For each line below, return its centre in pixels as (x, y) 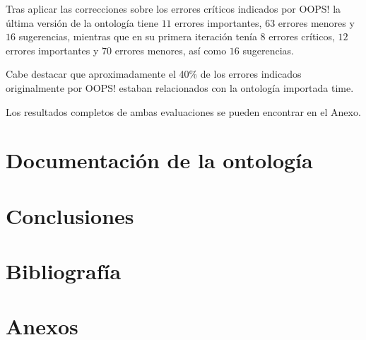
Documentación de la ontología (159, 160)
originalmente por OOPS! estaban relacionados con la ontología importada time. (180, 87)
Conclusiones (70, 215)
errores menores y (316, 22)
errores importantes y (52, 50)
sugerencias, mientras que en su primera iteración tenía (138, 36)
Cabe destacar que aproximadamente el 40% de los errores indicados (154, 74)
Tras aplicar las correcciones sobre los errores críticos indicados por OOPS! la (173, 8)
